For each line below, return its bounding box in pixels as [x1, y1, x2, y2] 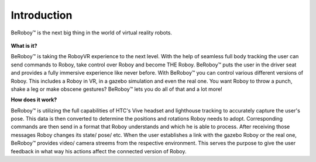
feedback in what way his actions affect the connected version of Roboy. [11, 147, 187, 154]
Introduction [11, 9, 73, 22]
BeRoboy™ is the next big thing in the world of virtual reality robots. [11, 29, 173, 36]
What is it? [11, 42, 37, 49]
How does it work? [11, 96, 57, 103]
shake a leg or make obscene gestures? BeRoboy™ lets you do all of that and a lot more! [11, 85, 222, 93]
